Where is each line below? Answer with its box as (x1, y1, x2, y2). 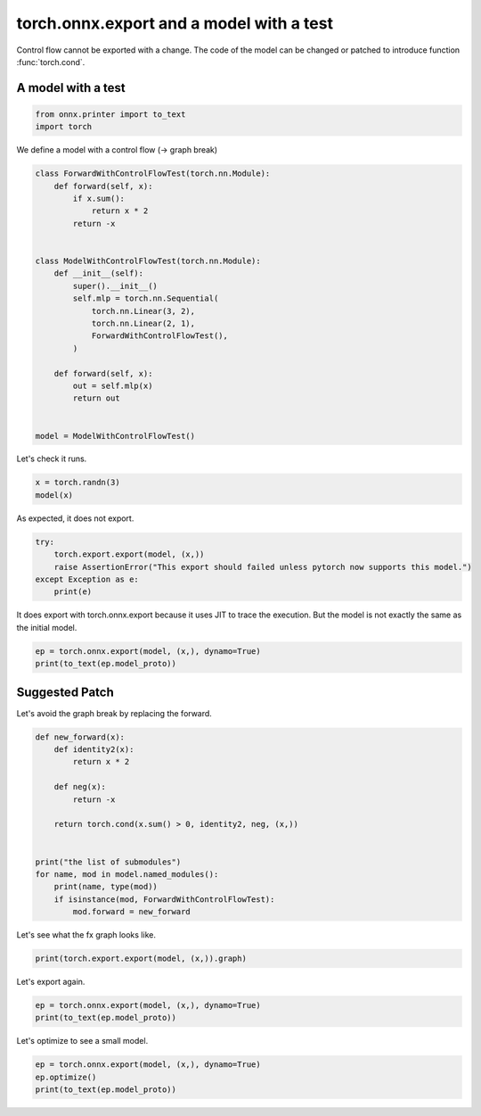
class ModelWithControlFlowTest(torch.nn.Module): (35, 256, 262, 267)
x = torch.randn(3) (35, 477, 120, 488)
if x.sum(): (72, 194, 125, 204)
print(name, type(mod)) (53, 881, 158, 892)
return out (72, 393, 120, 403)
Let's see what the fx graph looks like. (16, 930, 156, 940)
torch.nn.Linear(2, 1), (91, 318, 196, 328)
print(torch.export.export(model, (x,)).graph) (35, 954, 247, 963)
